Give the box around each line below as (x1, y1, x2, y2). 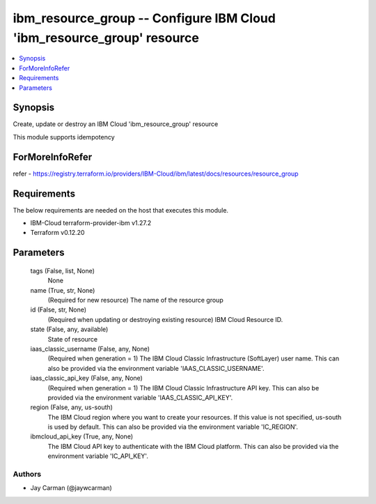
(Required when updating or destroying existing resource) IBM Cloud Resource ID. (47, 315, 283, 323)
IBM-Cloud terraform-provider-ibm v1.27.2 (30, 219, 152, 227)
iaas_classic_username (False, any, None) (30, 344, 150, 353)
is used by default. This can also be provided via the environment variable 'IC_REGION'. (47, 422, 299, 432)
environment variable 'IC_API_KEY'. (47, 452, 149, 460)
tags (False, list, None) (30, 266, 95, 275)
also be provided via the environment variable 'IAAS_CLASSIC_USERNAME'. (47, 364, 265, 372)
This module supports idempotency (13, 132, 115, 141)
